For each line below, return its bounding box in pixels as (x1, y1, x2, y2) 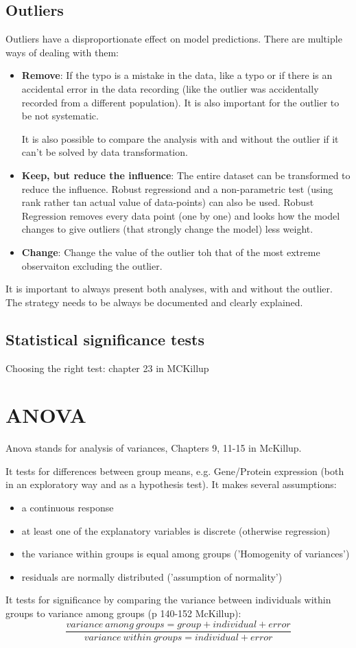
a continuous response (21, 500, 114, 514)
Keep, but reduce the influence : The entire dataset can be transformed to (21, 167, 351, 182)
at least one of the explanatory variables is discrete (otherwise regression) (21, 523, 331, 537)
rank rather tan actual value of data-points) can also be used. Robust (21, 195, 314, 209)
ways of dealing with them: (5, 45, 119, 59)
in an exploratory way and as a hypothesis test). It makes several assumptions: (5, 477, 337, 491)
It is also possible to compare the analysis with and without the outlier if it (21, 131, 339, 146)
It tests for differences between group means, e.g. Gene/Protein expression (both (5, 463, 344, 478)
